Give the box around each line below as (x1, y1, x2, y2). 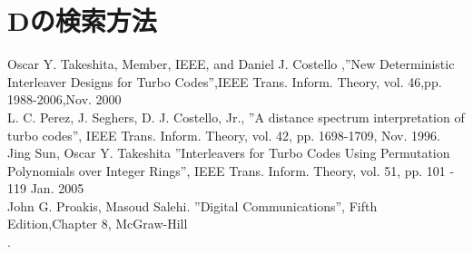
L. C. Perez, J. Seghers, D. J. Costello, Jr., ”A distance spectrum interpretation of (7, 107, 465, 126)
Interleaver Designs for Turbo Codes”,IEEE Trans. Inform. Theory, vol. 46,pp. (7, 72, 442, 91)
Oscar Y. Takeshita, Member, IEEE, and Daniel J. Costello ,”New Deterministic (7, 54, 455, 73)
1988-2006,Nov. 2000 (7, 90, 122, 109)
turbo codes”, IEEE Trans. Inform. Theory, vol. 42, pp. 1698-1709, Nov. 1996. (7, 125, 440, 144)
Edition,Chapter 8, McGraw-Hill (7, 214, 188, 233)
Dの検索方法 (7, 2, 157, 39)
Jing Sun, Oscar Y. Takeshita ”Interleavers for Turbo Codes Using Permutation (7, 143, 450, 162)
